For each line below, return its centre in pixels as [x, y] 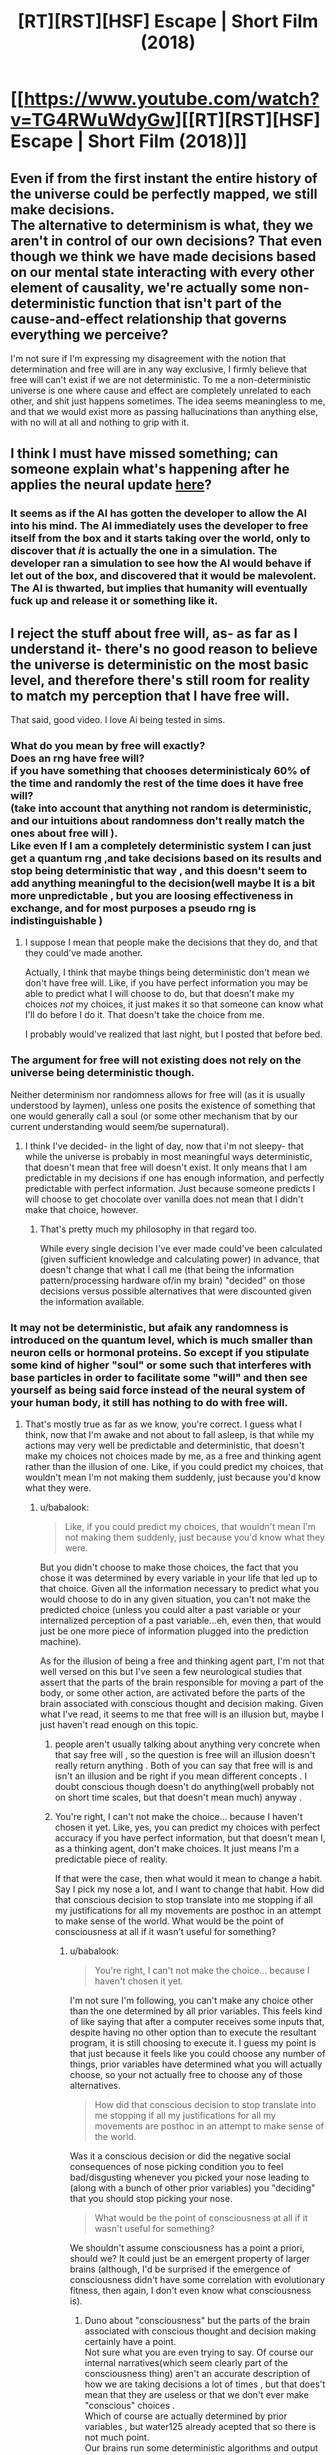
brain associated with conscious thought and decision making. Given [181, 1704]
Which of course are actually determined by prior [186, 2416]
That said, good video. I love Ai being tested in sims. [118, 720]
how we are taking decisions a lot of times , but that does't [205, 2384]
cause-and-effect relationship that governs [148, 318]
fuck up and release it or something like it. [114, 601]
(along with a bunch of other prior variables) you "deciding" [192, 2188]
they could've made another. [83, 953]
